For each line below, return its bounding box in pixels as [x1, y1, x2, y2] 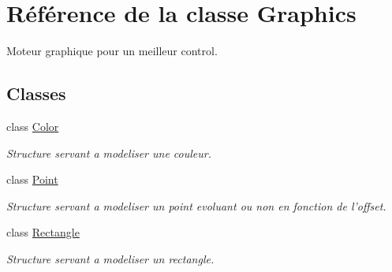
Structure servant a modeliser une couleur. [6, 144, 211, 161]
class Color [6, 117, 59, 134]
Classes [6, 81, 66, 106]
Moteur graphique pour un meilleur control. [6, 43, 218, 59]
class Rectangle [6, 224, 80, 240]
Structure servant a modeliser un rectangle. [6, 250, 215, 266]
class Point [6, 171, 58, 188]
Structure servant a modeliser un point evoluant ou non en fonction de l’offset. [6, 197, 386, 214]
